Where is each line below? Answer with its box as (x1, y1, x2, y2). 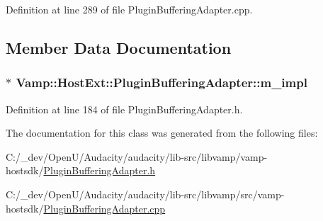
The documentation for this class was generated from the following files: (6, 125, 318, 140)
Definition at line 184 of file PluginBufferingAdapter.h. (6, 101, 243, 116)
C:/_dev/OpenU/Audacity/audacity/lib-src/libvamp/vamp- (6, 149, 268, 164)
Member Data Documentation (6, 36, 232, 58)
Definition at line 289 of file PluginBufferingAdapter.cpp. (6, 2, 253, 16)
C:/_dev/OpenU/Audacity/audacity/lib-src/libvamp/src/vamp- (6, 186, 285, 201)
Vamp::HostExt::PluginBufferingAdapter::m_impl (16, 74, 307, 91)
